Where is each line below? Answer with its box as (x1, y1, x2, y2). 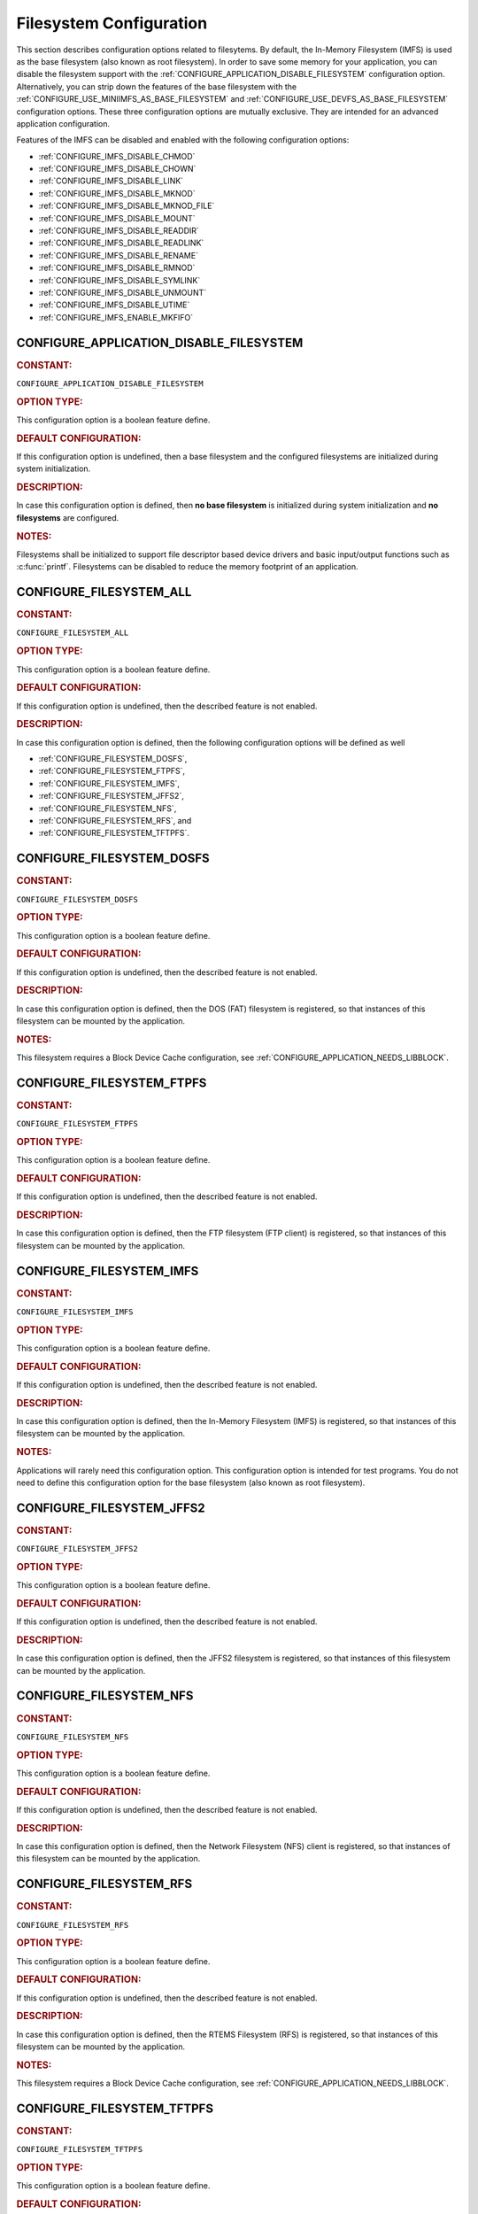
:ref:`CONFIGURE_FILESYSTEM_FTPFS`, (38, 766, 186, 777)
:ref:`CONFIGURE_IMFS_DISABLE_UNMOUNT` (38, 287, 207, 298)
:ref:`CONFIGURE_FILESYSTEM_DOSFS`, (38, 753, 188, 763)
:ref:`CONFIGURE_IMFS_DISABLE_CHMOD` (38, 151, 196, 161)
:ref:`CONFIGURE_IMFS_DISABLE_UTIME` (38, 299, 190, 310)
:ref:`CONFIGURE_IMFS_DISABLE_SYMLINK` (38, 275, 201, 285)
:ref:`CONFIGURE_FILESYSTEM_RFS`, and (38, 815, 192, 825)
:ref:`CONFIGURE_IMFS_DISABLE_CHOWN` (38, 164, 197, 174)
